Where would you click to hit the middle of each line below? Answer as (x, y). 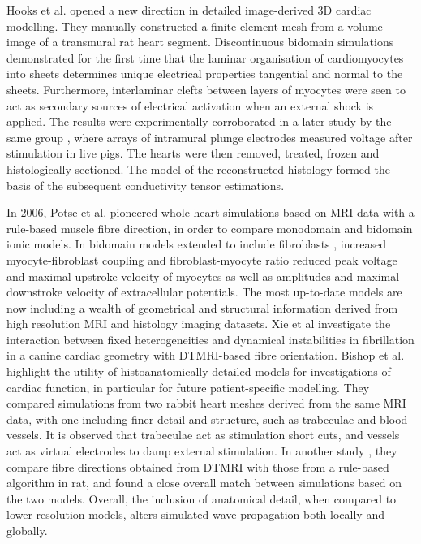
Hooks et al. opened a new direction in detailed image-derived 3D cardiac (189, 10)
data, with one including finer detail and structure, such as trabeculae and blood (207, 419)
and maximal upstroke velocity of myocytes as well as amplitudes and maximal (203, 276)
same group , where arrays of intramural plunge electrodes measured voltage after (210, 137)
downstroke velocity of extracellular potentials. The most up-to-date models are (204, 292)
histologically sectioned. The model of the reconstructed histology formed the (198, 168)
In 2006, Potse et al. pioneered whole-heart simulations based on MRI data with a (210, 212)
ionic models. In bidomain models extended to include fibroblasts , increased (196, 244)
